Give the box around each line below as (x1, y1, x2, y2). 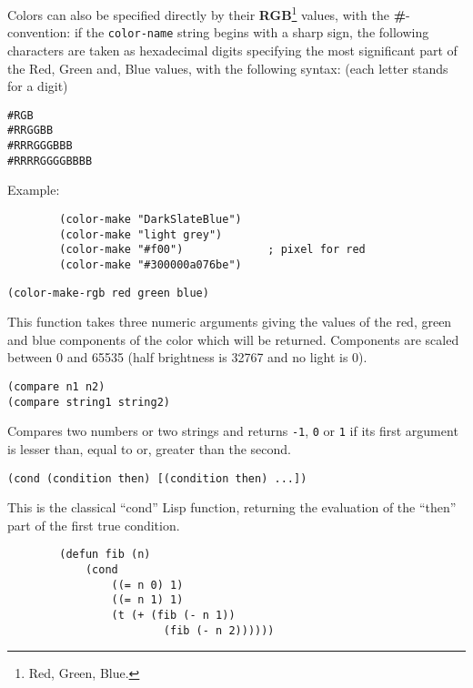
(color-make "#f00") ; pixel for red (59, 243, 366, 257)
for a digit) (7, 76, 68, 96)
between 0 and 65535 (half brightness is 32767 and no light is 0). (7, 348, 367, 367)
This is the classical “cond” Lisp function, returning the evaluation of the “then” (7, 498, 457, 517)
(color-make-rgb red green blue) (7, 286, 209, 299)
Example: (7, 180, 60, 199)
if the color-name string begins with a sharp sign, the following (74, 23, 429, 42)
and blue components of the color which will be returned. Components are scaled (7, 329, 459, 349)
